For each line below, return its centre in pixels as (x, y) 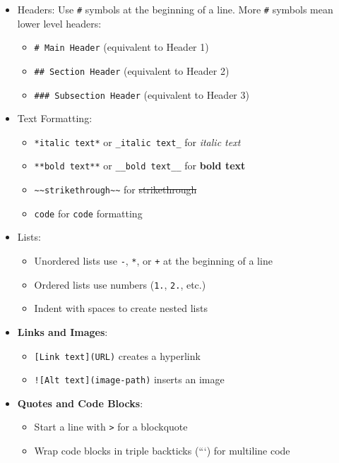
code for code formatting (88, 213)
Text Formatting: (55, 118)
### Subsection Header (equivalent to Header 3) (142, 94)
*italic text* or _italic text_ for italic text (137, 142)
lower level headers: (59, 23)
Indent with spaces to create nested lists (121, 308)
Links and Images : (63, 331)
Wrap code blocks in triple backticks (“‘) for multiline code (162, 451)
